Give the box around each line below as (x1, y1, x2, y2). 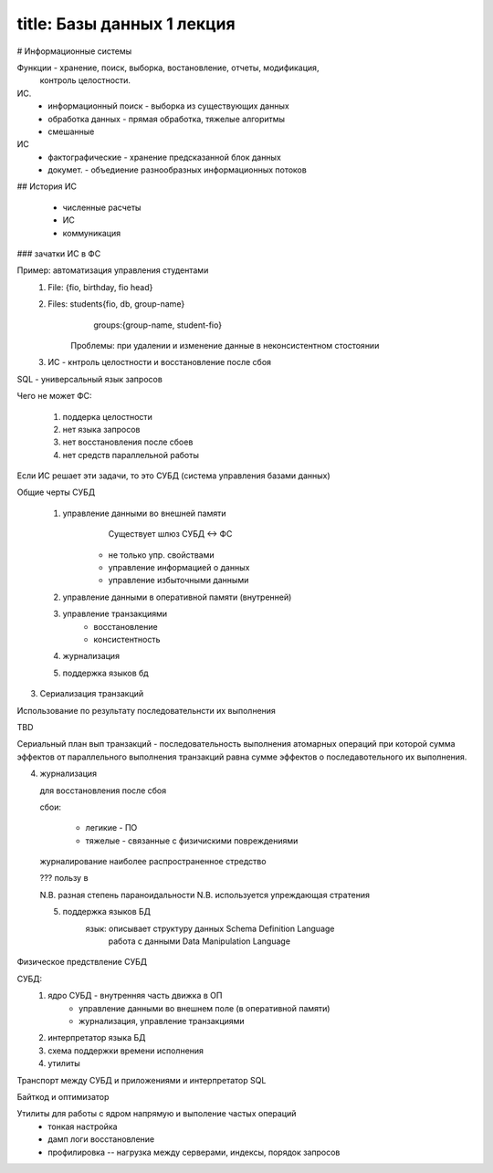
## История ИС (16, 181, 78, 192)
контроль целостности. (39, 75, 131, 86)
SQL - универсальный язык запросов (16, 373, 163, 384)
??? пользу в (39, 873, 89, 884)
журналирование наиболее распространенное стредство (39, 856, 267, 867)
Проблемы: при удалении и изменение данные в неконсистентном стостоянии (70, 340, 380, 351)
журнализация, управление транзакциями (79, 1015, 246, 1026)
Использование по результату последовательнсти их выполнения (16, 705, 276, 716)
